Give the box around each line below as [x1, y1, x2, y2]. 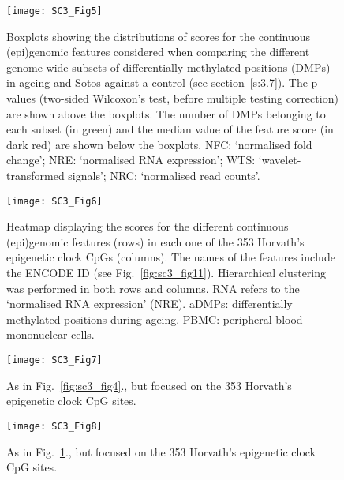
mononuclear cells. [6, 326, 95, 343]
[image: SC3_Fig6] [6, 195, 103, 207]
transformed [6, 167, 65, 183]
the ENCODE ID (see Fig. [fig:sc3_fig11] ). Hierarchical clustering [6, 264, 327, 281]
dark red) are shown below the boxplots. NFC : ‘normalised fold [6, 136, 312, 152]
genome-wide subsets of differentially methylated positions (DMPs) [6, 58, 331, 75]
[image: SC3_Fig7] [6, 354, 103, 366]
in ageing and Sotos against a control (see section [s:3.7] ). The [6, 74, 308, 91]
